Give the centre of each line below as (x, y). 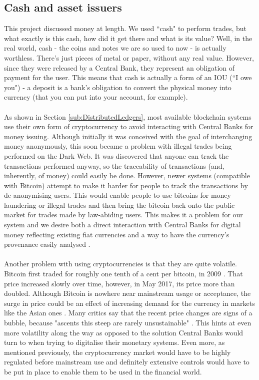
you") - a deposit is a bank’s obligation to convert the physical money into (118, 87)
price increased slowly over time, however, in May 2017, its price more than (119, 283)
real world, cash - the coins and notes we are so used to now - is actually (115, 48)
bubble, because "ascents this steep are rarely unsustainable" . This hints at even (128, 323)
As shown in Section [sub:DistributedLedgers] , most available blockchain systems (128, 116)
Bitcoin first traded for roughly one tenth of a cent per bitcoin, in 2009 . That (123, 274)
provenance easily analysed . (47, 244)
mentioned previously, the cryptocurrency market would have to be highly (117, 352)
